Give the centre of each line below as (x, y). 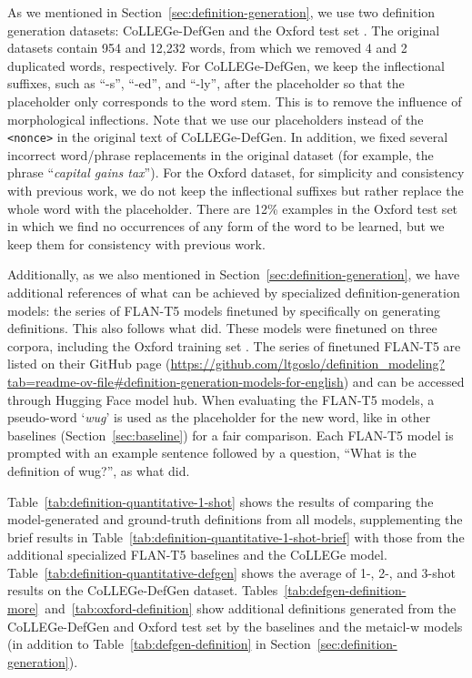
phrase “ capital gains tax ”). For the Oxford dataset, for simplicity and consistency (236, 172)
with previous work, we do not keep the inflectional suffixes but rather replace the (236, 190)
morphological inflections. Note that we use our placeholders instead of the (216, 119)
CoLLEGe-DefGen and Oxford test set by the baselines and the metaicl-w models (235, 626)
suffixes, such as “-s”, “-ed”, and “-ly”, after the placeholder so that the (206, 83)
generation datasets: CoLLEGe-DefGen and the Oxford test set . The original (224, 30)
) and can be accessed (404, 381)
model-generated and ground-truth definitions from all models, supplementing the (235, 519)
